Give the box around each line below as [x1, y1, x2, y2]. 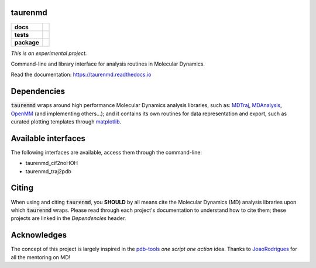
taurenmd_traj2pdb [25, 167, 71, 175]
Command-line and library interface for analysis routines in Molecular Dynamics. [11, 60, 205, 67]
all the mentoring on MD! [11, 253, 71, 260]
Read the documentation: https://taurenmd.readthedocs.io [11, 71, 152, 78]
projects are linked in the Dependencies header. [11, 215, 126, 222]
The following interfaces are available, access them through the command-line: [11, 149, 202, 156]
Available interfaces [11, 133, 86, 143]
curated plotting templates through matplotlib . [11, 118, 122, 125]
